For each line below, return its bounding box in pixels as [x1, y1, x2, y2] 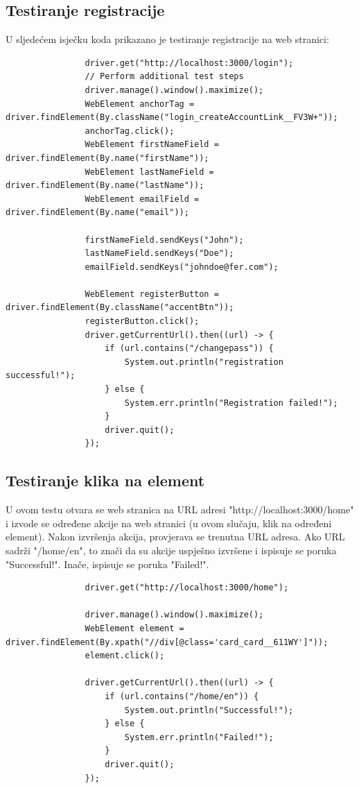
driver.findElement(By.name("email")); [6, 207, 189, 218]
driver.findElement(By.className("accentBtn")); [6, 302, 234, 313]
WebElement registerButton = [85, 289, 219, 299]
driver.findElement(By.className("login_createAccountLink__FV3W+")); [6, 112, 338, 123]
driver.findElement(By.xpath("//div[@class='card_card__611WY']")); [6, 637, 329, 647]
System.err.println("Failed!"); [124, 732, 274, 742]
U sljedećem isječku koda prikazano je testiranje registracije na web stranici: [6, 32, 329, 46]
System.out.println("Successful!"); [124, 705, 294, 715]
